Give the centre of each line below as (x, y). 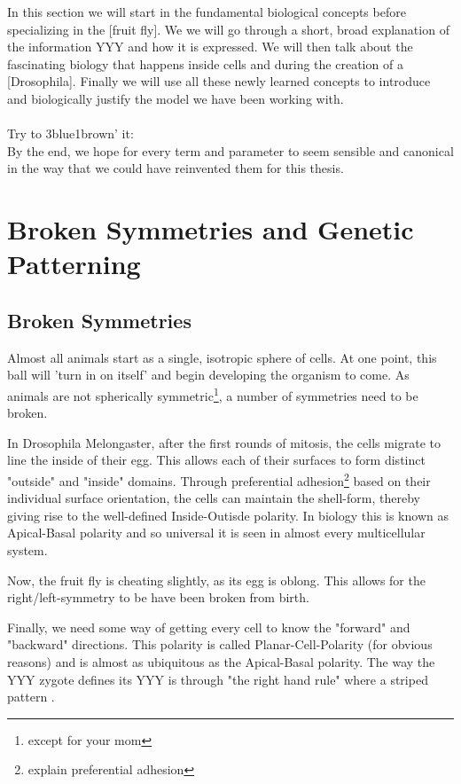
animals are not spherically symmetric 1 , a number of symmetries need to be (213, 394)
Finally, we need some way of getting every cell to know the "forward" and (209, 627)
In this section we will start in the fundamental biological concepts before (207, 12)
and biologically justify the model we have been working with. (176, 98)
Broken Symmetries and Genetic (211, 229)
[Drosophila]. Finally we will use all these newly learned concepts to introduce (219, 81)
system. (27, 549)
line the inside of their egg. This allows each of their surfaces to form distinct (216, 460)
